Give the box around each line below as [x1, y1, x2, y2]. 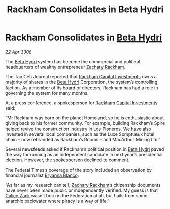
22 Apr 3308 [5, 49, 32, 55]
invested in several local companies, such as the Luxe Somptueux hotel [5, 131, 155, 137]
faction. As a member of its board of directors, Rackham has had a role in [5, 85, 158, 91]
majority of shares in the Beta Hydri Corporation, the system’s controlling [5, 79, 158, 85]
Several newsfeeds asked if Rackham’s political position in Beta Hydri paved [5, 146, 164, 152]
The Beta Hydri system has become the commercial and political [5, 58, 141, 64]
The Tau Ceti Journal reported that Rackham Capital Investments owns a [5, 73, 157, 79]
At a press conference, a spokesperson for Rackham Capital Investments [5, 100, 158, 106]
